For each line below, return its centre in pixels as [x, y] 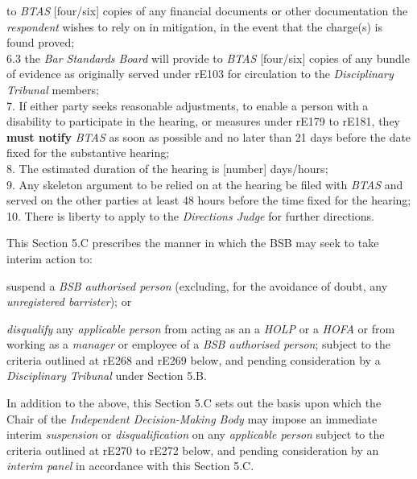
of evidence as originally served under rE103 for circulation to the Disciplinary [200, 74]
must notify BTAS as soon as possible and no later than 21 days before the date [209, 136]
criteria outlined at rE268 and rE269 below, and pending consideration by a [194, 359]
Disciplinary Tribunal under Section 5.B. [107, 376]
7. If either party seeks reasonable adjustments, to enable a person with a [188, 105]
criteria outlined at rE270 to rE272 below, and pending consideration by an [193, 450]
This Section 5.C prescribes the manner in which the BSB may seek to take [193, 243]
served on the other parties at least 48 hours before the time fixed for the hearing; [209, 200]
